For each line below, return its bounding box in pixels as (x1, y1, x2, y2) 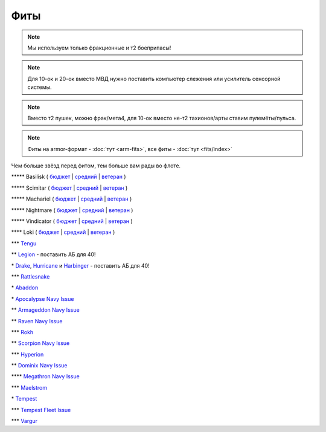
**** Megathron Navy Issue (11, 373, 80, 380)
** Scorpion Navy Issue (11, 340, 70, 347)
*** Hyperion (11, 350, 44, 358)
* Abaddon (11, 284, 39, 291)
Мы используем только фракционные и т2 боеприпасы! (27, 44, 171, 51)
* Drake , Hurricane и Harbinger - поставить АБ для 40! (11, 262, 150, 269)
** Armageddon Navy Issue (11, 306, 80, 314)
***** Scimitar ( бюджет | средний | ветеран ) (11, 184, 128, 192)
